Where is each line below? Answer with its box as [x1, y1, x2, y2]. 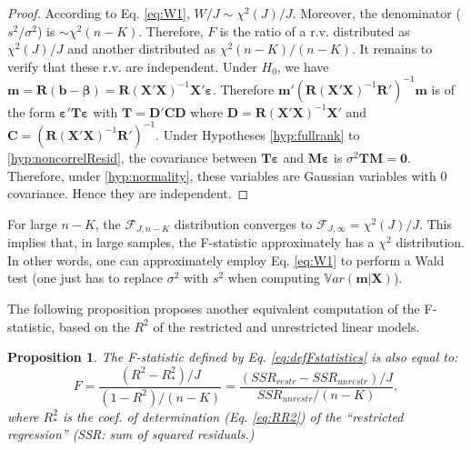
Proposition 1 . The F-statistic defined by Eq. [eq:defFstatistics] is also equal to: [7, 347, 458, 366]
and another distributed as [67, 39, 215, 58]
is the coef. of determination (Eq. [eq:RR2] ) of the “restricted [62, 406, 404, 425]
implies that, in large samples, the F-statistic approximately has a [7, 233, 375, 252]
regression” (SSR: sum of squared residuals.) [7, 425, 255, 444]
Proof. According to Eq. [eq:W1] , [7, 4, 190, 22]
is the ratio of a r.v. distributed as [219, 21, 410, 40]
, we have [276, 56, 329, 75]
